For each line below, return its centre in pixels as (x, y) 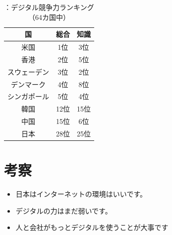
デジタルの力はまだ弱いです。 (64, 210)
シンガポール (28, 96)
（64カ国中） (49, 17)
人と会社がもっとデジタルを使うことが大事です (92, 227)
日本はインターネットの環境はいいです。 (81, 194)
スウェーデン (28, 71)
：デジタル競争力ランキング (49, 7)
